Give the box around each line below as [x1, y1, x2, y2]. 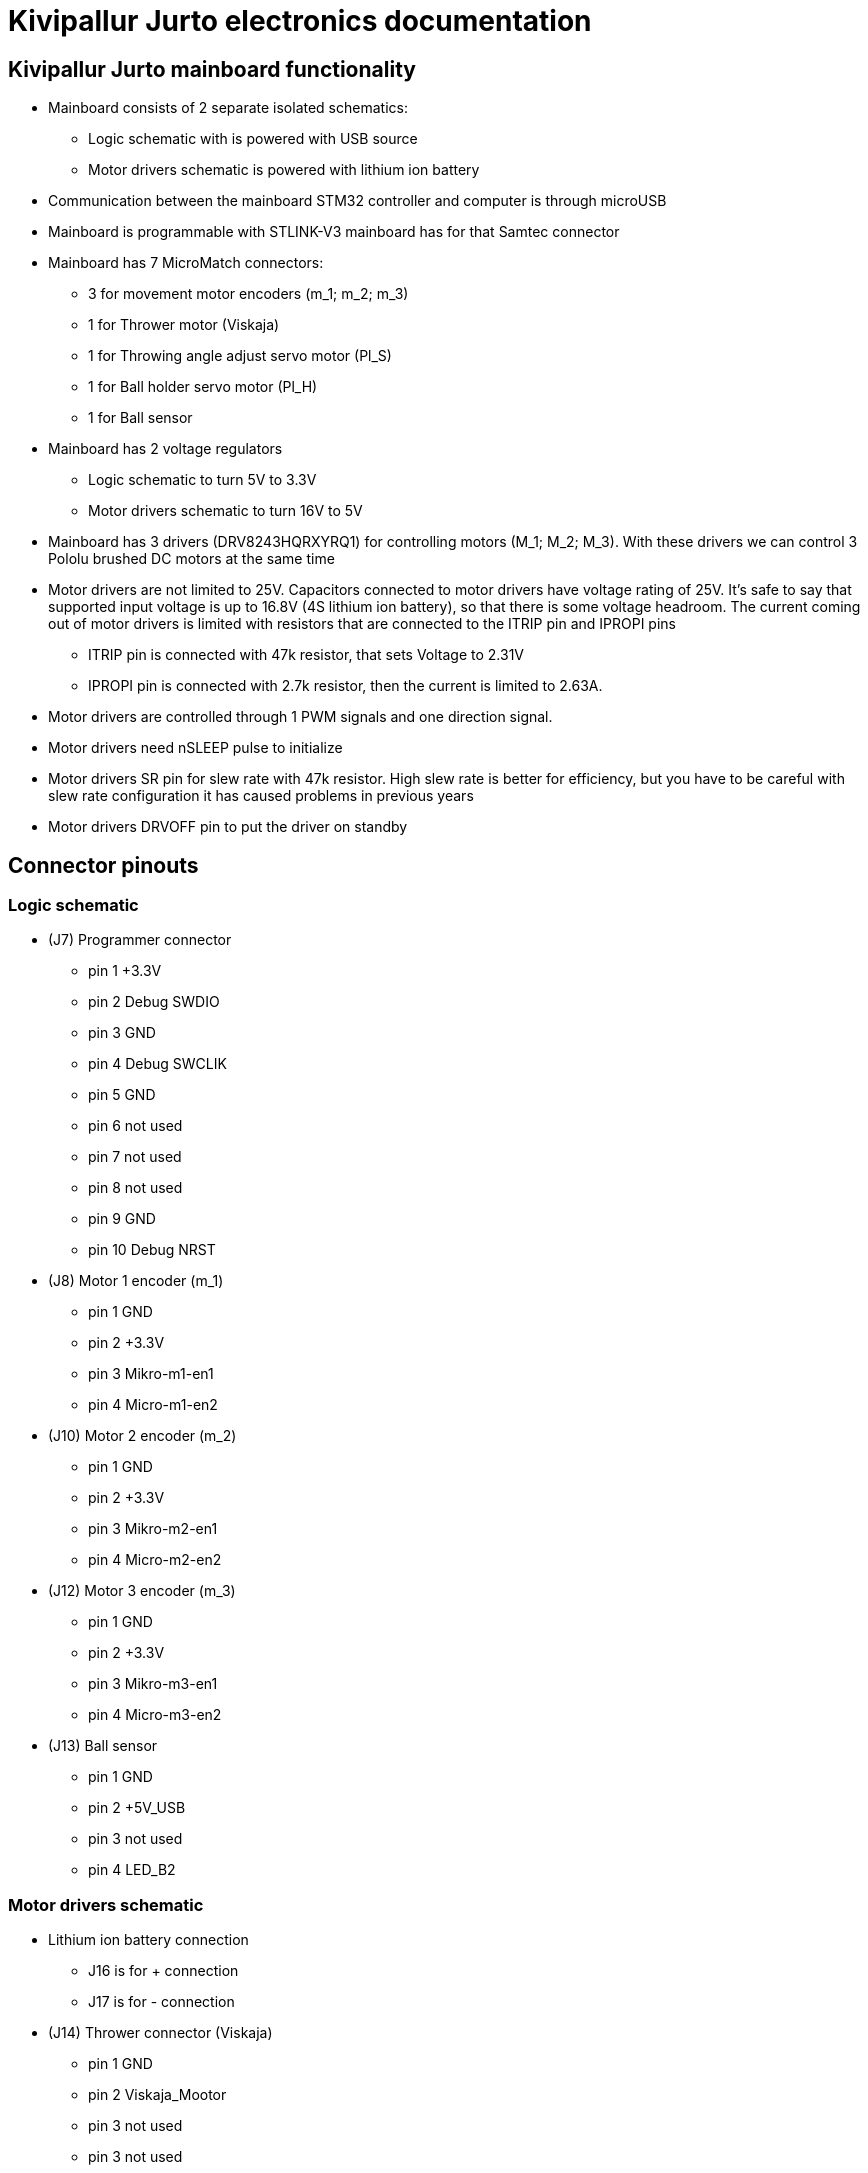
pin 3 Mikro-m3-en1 [88, 1675, 218, 1693]
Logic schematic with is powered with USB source [88, 130, 418, 148]
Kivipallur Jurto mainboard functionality [8, 56, 416, 82]
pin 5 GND [88, 1086, 156, 1104]
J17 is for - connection [88, 1993, 235, 2011]
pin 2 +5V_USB [88, 1799, 186, 1817]
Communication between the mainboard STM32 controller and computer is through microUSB [48, 192, 667, 210]
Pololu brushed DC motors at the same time [48, 550, 335, 568]
